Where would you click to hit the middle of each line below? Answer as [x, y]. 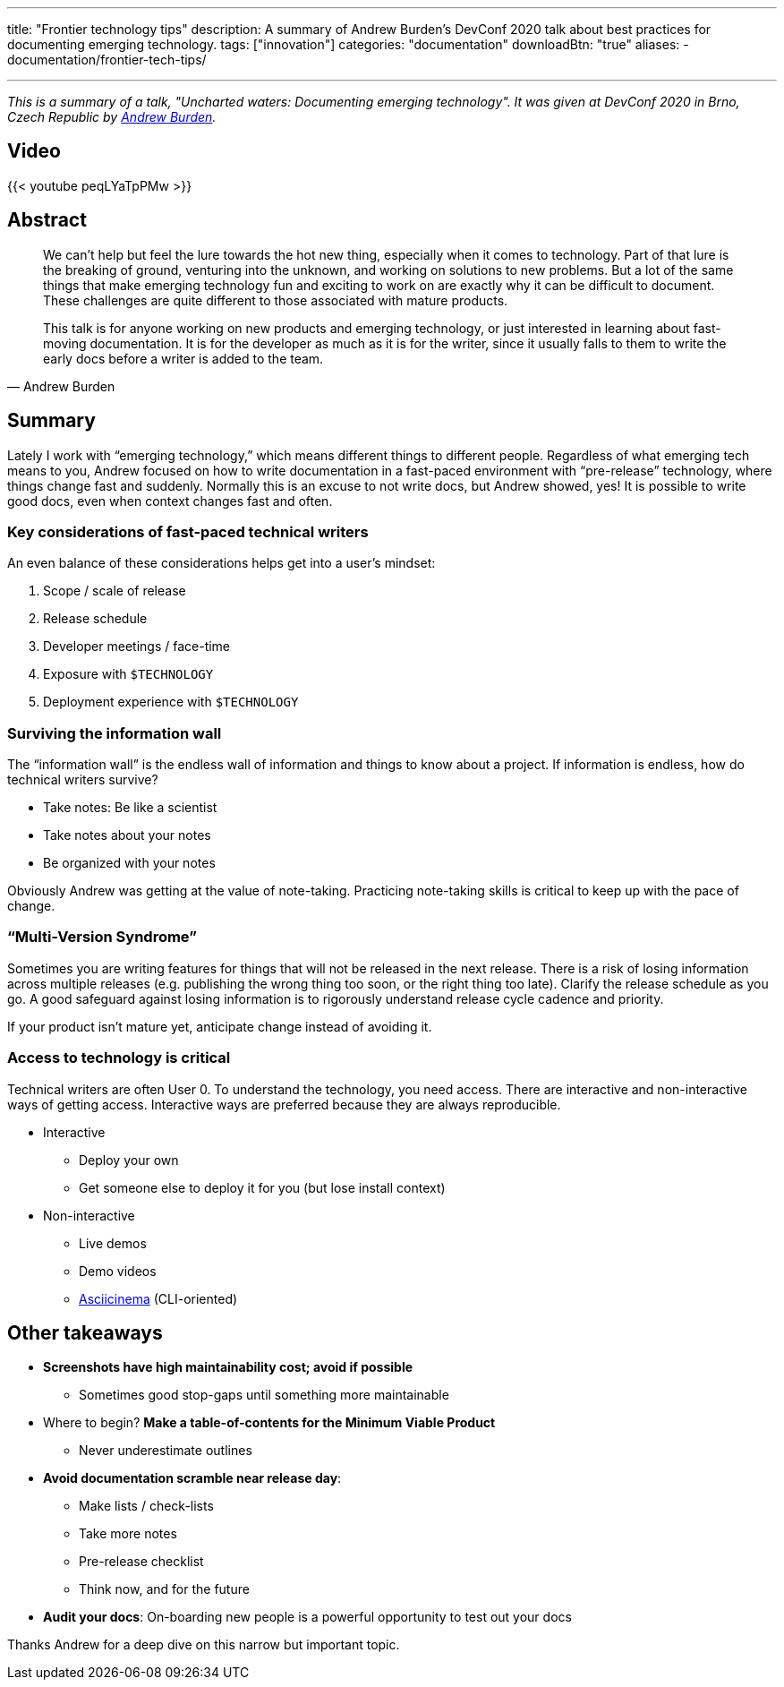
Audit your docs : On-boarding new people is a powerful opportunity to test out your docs [307, 1617]
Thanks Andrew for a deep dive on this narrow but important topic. [204, 1645]
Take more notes [128, 1534]
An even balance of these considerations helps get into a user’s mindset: [222, 563]
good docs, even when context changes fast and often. [170, 501]
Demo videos [118, 1271]
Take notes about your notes [127, 835]
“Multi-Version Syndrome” [102, 937]
